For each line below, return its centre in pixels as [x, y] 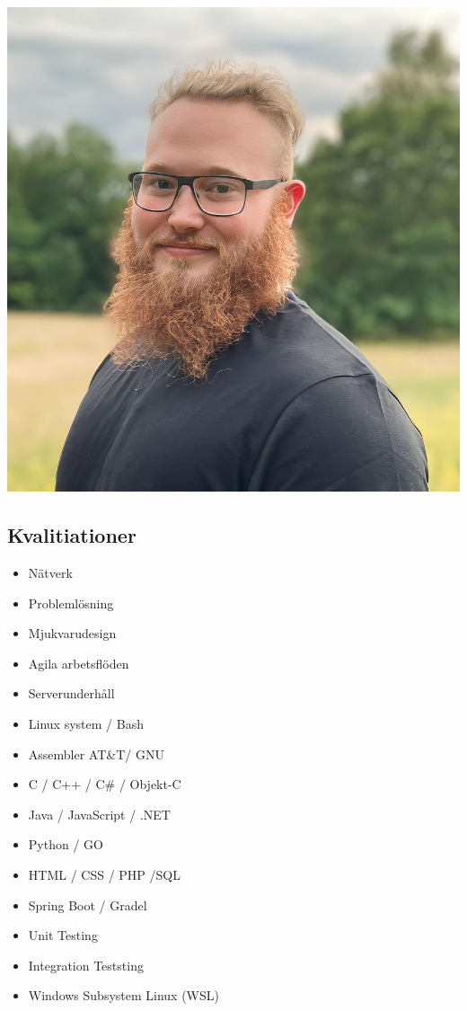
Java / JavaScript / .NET [99, 814]
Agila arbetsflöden [79, 663]
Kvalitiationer [72, 535]
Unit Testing [63, 935]
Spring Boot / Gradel [88, 905]
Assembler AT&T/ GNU [96, 754]
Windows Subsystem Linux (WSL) [123, 995]
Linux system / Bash [86, 723]
